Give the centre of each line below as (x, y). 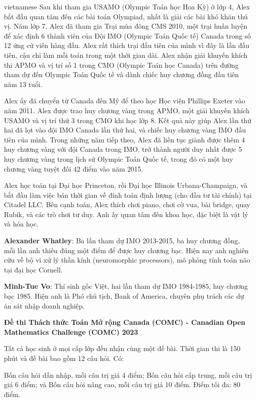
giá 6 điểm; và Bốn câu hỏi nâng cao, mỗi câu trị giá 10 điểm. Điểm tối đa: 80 (122, 384)
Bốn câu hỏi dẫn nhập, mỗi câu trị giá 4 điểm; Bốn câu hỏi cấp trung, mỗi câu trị (128, 375)
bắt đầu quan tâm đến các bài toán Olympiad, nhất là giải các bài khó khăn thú (126, 16)
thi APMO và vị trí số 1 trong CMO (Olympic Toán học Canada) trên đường (121, 65)
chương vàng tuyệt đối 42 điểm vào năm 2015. (73, 168)
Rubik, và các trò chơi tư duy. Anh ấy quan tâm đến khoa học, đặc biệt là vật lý (126, 214)
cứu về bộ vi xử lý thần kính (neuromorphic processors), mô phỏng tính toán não (127, 260)
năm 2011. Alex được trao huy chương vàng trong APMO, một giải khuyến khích (127, 110)
